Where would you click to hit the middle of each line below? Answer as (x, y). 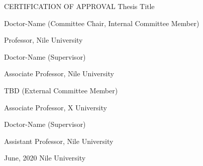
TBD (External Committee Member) (61, 90)
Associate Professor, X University (56, 107)
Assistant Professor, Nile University (59, 141)
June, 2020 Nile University (45, 158)
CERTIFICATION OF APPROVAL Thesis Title (79, 6)
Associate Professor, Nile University (59, 73)
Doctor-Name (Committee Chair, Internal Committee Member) (102, 23)
